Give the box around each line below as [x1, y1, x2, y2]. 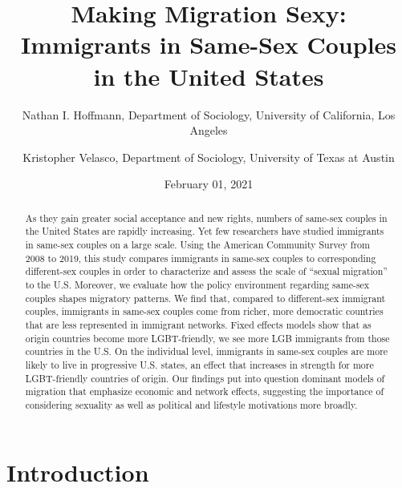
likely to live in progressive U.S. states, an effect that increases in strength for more [25, 357, 374, 371]
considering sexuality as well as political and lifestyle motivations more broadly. [25, 397, 358, 411]
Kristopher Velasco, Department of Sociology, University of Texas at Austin [22, 148, 395, 165]
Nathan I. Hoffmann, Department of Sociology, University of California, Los [22, 106, 396, 123]
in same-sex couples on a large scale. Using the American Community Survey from [25, 237, 370, 251]
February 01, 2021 [164, 175, 254, 192]
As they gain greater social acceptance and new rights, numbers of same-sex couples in [25, 211, 388, 224]
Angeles [189, 122, 228, 139]
